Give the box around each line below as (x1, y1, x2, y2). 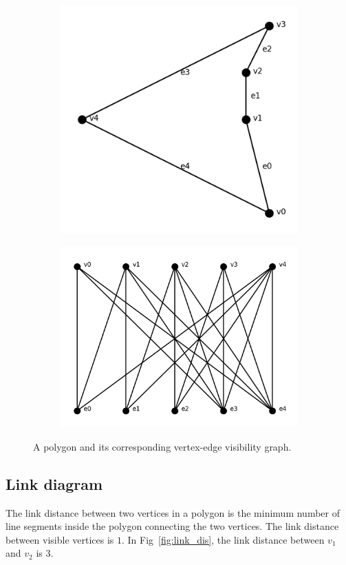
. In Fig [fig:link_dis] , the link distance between (122, 532, 325, 546)
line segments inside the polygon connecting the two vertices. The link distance (6, 519, 339, 533)
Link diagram (6, 473, 103, 494)
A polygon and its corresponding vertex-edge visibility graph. (33, 439, 292, 453)
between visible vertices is (6, 532, 114, 546)
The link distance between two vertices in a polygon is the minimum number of (6, 505, 340, 520)
